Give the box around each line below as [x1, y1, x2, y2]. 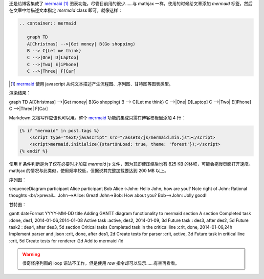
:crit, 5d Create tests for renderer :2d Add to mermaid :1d [9, 237, 124, 244]
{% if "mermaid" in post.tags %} [19, 128, 100, 133]
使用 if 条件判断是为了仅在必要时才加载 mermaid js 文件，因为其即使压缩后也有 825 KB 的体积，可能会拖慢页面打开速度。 [9, 161, 253, 167]
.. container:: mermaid [19, 21, 77, 26]
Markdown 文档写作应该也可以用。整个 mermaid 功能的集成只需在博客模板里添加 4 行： [9, 115, 186, 121]
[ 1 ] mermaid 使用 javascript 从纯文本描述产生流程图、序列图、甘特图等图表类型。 [10, 81, 174, 87]
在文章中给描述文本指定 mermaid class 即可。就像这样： [9, 7, 123, 13]
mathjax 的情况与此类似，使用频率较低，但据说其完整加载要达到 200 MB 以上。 [9, 168, 169, 173]
